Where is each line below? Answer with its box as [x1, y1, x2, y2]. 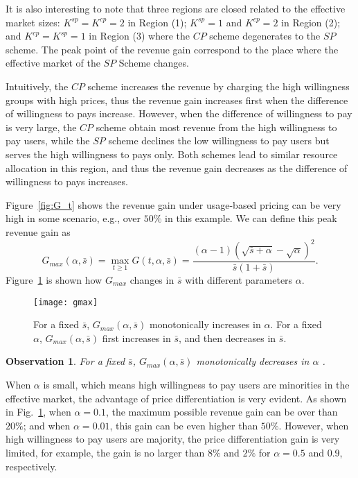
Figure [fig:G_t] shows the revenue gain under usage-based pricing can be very [6, 197, 341, 212]
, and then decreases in [178, 330, 276, 345]
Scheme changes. [118, 56, 189, 70]
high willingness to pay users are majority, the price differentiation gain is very [6, 432, 340, 446]
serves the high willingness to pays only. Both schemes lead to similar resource [6, 146, 338, 161]
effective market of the [6, 56, 100, 70]
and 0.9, [308, 445, 343, 460]
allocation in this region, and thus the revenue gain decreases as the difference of [6, 160, 348, 175]
